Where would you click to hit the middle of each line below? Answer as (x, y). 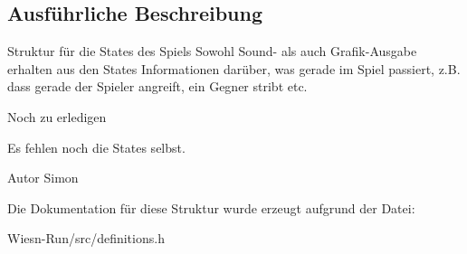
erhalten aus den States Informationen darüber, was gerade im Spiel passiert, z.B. (234, 68)
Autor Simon (43, 178)
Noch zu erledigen (57, 116)
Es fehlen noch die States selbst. (96, 147)
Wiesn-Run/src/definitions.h (86, 238)
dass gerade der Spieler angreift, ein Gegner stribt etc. (157, 86)
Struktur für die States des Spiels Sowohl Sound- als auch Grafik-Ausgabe (212, 51)
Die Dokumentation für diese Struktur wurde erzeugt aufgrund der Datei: (211, 207)
